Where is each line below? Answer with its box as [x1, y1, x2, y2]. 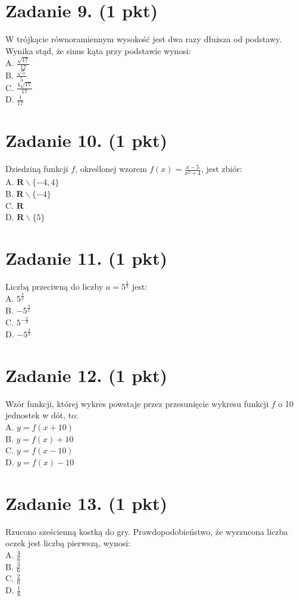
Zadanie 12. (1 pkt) [5, 362, 168, 387]
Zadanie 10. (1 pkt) [5, 128, 168, 152]
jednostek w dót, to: [5, 409, 79, 421]
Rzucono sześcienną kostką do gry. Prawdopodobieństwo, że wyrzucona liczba [5, 525, 288, 537]
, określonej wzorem [75, 162, 147, 175]
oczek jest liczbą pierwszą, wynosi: [5, 537, 131, 549]
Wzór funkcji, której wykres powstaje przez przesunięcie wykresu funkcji [5, 397, 269, 409]
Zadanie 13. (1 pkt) [5, 490, 168, 515]
